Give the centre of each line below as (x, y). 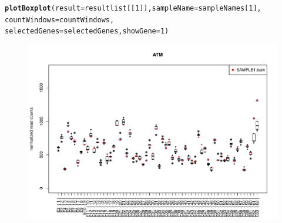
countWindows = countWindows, (60, 20)
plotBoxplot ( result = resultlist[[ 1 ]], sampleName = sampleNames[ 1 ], (133, 8)
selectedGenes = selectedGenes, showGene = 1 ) (87, 31)
